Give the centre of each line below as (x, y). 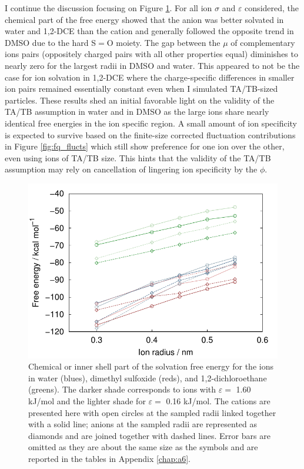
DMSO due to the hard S (51, 42)
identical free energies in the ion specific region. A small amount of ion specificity (151, 123)
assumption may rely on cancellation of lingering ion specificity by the (131, 169)
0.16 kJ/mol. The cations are (218, 401)
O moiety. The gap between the (163, 42)
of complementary (263, 42)
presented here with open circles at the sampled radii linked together (152, 412)
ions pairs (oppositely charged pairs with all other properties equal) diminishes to (151, 54)
